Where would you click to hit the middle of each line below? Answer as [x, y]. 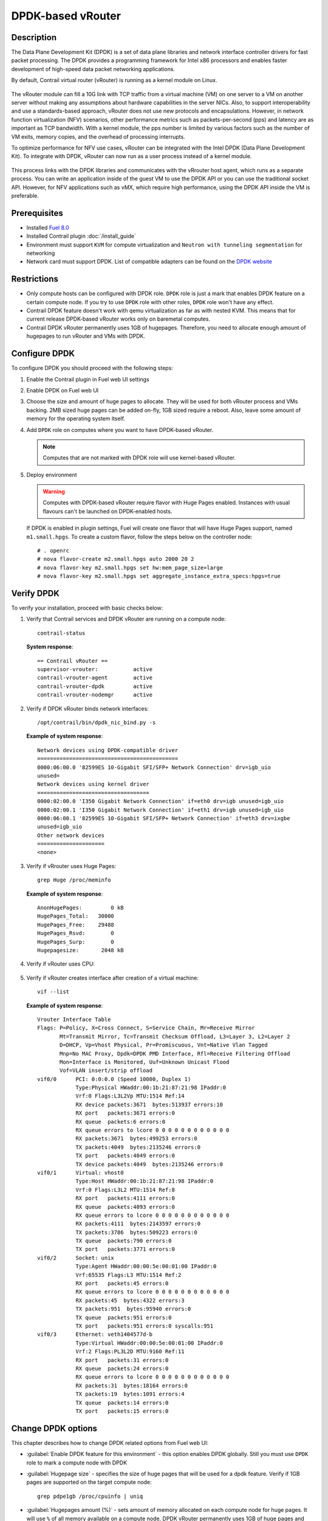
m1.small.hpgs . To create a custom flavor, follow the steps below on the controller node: [139, 537]
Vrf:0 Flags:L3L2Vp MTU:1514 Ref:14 [130, 1096]
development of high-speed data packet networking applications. [93, 69]
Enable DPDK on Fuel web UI [63, 390]
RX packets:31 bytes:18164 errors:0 [132, 1385]
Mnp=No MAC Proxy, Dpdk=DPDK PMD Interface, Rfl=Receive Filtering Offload [175, 1053]
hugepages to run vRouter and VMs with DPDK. [86, 336]
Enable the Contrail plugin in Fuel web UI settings [88, 379]
